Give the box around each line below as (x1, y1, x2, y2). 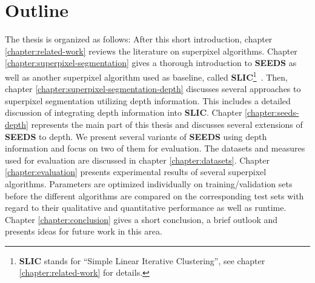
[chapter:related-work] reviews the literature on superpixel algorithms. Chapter (5, 44, 297, 57)
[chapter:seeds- (245, 106, 299, 119)
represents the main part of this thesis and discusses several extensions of (31, 118, 303, 130)
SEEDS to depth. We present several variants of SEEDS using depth (5, 130, 267, 142)
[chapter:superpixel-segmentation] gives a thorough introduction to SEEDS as (5, 56, 297, 69)
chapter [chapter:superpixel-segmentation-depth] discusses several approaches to (5, 82, 301, 95)
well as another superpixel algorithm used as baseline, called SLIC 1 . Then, (5, 68, 288, 83)
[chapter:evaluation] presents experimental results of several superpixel (5, 165, 267, 178)
